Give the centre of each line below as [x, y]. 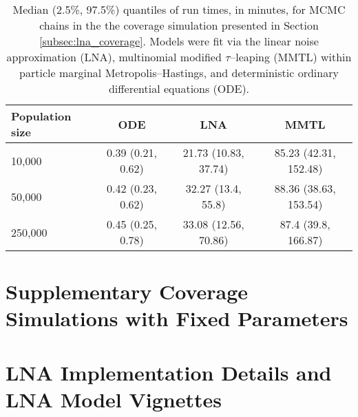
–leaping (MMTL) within [291, 57]
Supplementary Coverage [127, 291]
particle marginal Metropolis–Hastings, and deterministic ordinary [179, 73]
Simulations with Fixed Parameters [177, 318]
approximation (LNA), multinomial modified [114, 57]
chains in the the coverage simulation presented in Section [179, 25]
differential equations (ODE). [179, 88]
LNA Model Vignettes [114, 399]
